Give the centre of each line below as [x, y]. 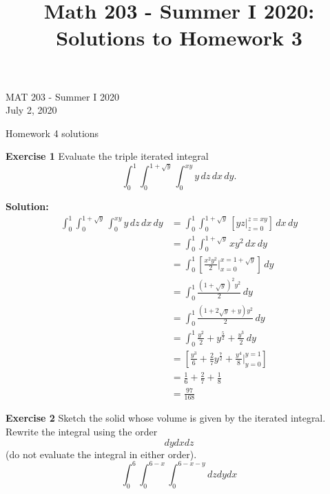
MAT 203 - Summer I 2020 [62, 96]
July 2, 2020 [31, 110]
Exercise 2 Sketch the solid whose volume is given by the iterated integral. [166, 418]
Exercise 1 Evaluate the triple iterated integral [107, 156]
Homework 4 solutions [52, 133]
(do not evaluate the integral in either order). [101, 454]
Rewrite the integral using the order [82, 432]
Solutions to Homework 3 [179, 38]
